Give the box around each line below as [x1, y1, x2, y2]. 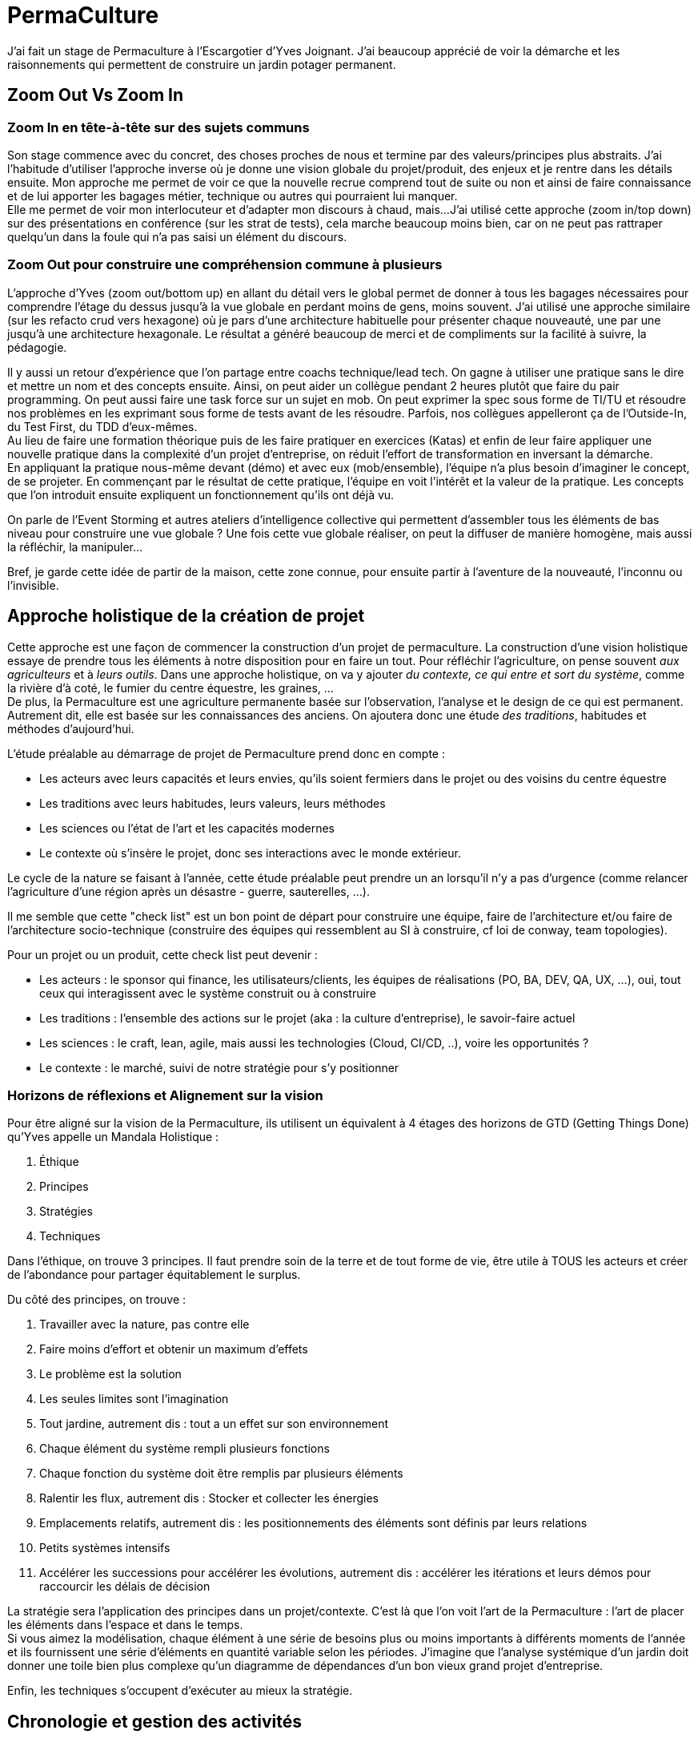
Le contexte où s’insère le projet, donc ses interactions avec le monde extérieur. [39, 845, 461, 860]
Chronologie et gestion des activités [7, 1711, 302, 1732]
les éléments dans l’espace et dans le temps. [7, 1618, 243, 1632]
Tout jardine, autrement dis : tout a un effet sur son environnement [39, 1417, 389, 1431]
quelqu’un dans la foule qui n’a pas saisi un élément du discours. [7, 229, 347, 244]
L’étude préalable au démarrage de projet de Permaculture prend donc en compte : [7, 746, 445, 760]
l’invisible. [7, 578, 59, 592]
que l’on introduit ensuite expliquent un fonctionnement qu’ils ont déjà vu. [7, 487, 395, 502]
